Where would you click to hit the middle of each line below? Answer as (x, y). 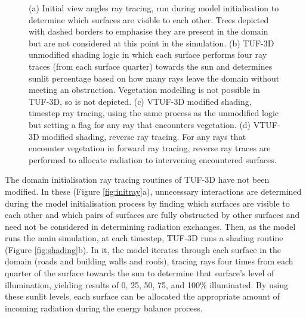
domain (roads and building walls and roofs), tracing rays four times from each (149, 261)
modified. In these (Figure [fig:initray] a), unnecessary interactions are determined (153, 191)
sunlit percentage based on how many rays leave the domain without (154, 78)
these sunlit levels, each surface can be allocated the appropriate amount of (142, 296)
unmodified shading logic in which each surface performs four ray (148, 54)
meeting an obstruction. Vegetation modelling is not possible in (144, 90)
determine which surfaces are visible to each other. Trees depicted (149, 19)
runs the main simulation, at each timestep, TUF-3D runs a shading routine (144, 238)
